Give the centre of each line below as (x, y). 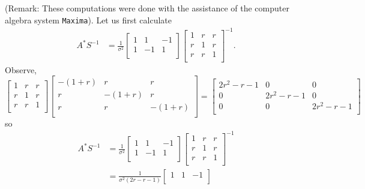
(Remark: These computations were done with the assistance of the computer (147, 8)
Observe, (21, 69)
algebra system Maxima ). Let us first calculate (88, 19)
